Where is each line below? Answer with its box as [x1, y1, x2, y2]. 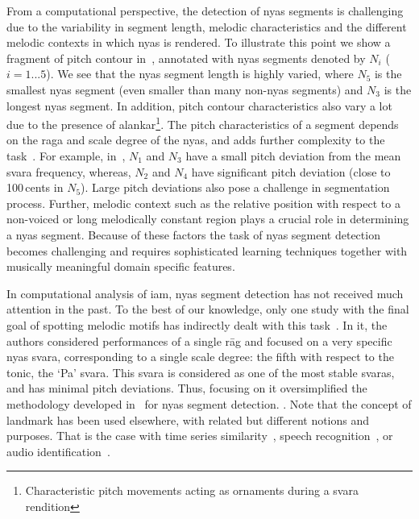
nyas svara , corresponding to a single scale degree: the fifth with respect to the [6, 348, 394, 365]
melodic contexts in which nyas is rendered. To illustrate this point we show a [6, 34, 391, 51]
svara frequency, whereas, [6, 163, 131, 180]
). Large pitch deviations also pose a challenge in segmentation [81, 179, 390, 196]
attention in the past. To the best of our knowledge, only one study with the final [6, 301, 409, 318]
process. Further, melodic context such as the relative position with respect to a [6, 194, 400, 211]
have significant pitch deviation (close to [191, 163, 391, 180]
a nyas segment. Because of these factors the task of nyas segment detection [6, 226, 380, 243]
